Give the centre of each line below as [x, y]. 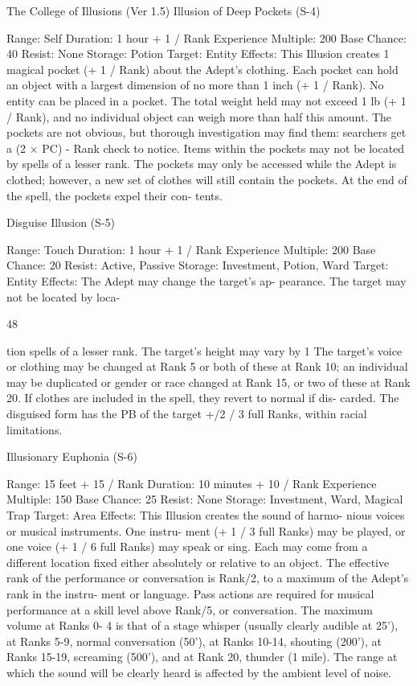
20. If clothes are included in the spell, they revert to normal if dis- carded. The [203, 398]
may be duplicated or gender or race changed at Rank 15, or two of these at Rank [208, 382]
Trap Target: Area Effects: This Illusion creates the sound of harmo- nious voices [206, 515]
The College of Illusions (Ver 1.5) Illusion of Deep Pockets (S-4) [164, 10]
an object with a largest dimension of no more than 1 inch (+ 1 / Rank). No [195, 85]
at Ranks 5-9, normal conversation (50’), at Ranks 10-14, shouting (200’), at [194, 641]
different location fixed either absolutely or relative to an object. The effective [198, 562]
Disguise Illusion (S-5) [61, 222]
